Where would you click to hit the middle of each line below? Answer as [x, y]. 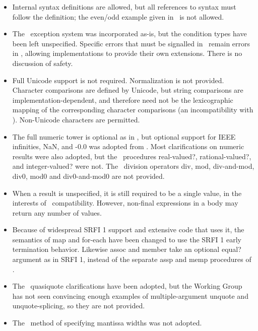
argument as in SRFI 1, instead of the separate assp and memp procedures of [132, 259]
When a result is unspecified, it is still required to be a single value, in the [127, 193]
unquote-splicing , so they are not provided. [79, 306]
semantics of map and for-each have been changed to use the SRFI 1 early [127, 239]
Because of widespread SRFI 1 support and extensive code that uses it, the [128, 229]
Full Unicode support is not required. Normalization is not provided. [118, 80]
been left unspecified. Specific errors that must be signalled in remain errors [131, 43]
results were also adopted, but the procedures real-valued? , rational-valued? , [132, 156]
